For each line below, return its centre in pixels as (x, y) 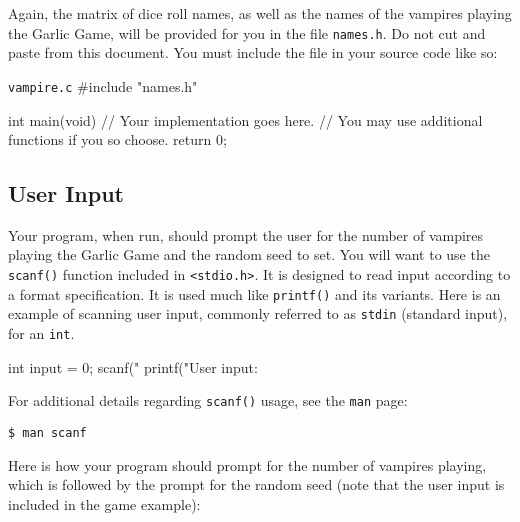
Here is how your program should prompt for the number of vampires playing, (247, 464)
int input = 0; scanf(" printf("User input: (133, 366)
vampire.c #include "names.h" (103, 85)
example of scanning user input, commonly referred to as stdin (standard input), (258, 313)
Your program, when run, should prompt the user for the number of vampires (246, 234)
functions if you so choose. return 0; (117, 139)
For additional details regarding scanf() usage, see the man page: (208, 400)
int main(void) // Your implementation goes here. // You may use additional (245, 119)
